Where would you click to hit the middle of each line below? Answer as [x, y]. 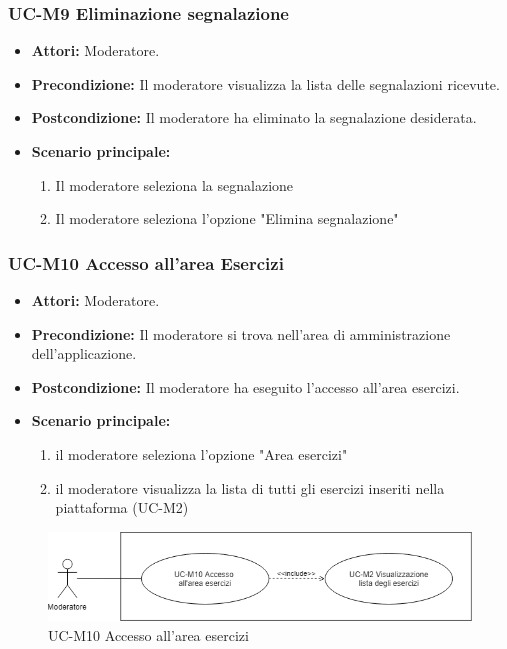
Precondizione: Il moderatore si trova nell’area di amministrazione [241, 333]
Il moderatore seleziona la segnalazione [174, 184]
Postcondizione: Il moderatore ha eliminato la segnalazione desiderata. [254, 117]
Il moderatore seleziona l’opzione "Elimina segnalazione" [227, 218]
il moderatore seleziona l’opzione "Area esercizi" [201, 453]
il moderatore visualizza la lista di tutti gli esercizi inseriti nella [250, 487]
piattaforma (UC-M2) [122, 507]
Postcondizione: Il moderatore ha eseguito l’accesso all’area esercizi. [245, 386]
